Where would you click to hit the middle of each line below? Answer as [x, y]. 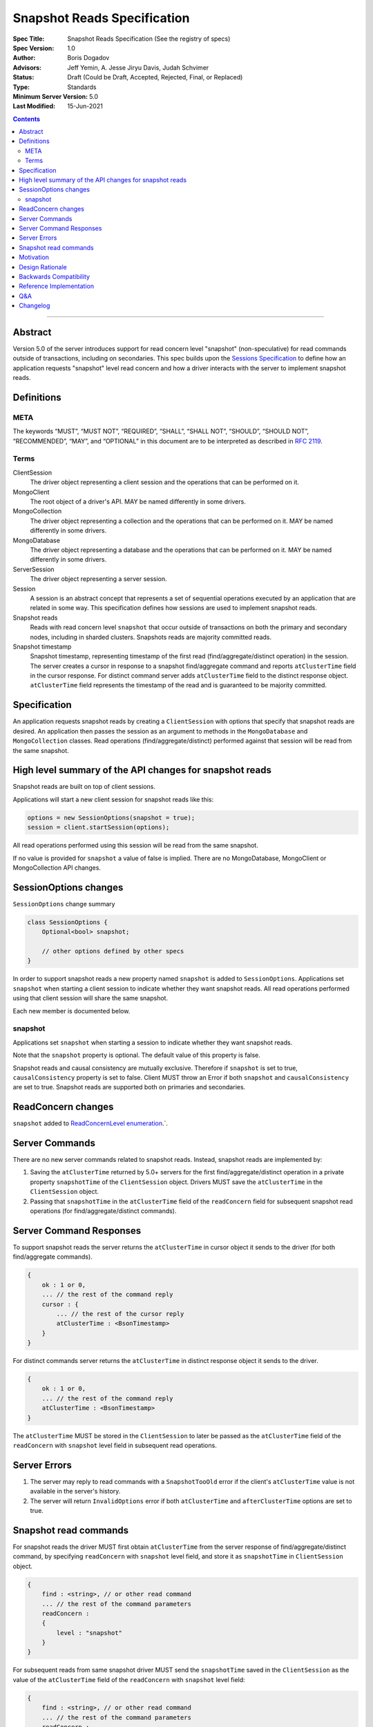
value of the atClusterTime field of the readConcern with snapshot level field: [129, 1679]
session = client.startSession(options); [98, 828]
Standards [82, 87]
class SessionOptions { [68, 922]
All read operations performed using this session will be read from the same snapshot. [135, 846]
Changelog [35, 306]
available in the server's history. [75, 1491]
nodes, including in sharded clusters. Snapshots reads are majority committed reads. [151, 637]
